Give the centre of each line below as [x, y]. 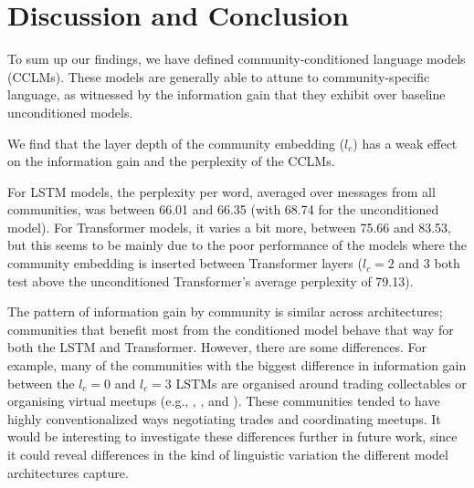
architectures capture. [68, 472]
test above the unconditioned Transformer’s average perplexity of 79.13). [211, 280]
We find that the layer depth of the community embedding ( [176, 143]
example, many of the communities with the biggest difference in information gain [237, 365]
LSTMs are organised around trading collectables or [321, 383]
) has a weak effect [405, 143]
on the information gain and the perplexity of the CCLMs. [171, 161]
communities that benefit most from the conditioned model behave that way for [231, 329]
